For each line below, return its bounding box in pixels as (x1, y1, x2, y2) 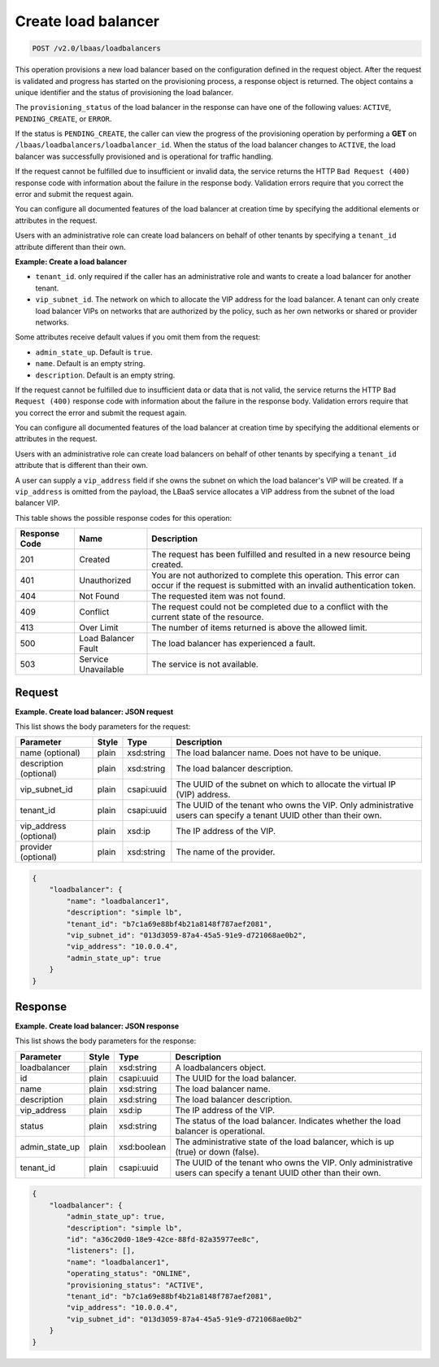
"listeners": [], (66, 1246, 136, 1256)
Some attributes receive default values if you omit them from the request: (15, 332, 261, 342)
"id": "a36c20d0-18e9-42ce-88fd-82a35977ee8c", (66, 1235, 260, 1244)
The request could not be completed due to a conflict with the (151, 601, 389, 613)
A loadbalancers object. (175, 1062, 267, 1073)
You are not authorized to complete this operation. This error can (151, 570, 400, 581)
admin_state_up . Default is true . (35, 347, 153, 357)
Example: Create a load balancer (15, 256, 128, 266)
